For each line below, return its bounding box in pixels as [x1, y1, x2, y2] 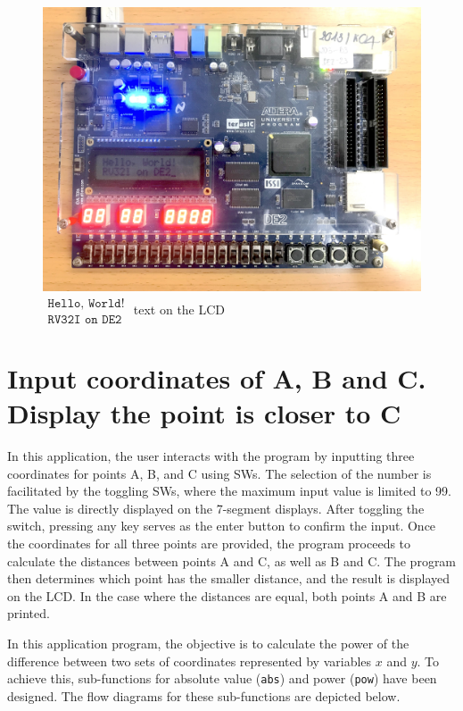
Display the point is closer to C [7, 395, 401, 431]
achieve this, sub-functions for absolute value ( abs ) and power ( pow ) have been [7, 669, 437, 688]
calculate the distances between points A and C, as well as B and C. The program [7, 551, 457, 570]
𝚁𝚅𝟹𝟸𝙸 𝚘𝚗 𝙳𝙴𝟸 [47, 313, 122, 326]
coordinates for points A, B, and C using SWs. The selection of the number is [7, 464, 432, 482]
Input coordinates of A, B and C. [7, 359, 426, 396]
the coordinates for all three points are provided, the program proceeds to [7, 533, 411, 552]
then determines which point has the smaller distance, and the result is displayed [7, 569, 451, 588]
